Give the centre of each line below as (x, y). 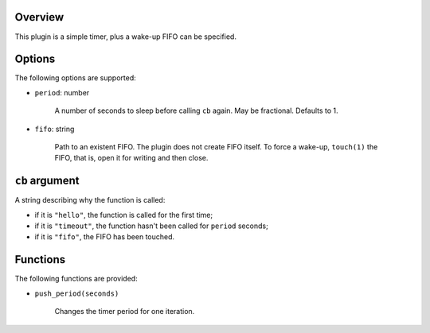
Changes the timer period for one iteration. (125, 312)
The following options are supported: (75, 78)
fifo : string (55, 129)
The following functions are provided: (76, 279)
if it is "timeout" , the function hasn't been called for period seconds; (151, 226)
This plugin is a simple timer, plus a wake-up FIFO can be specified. (125, 37)
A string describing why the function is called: (90, 200)
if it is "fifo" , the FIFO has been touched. (105, 237)
